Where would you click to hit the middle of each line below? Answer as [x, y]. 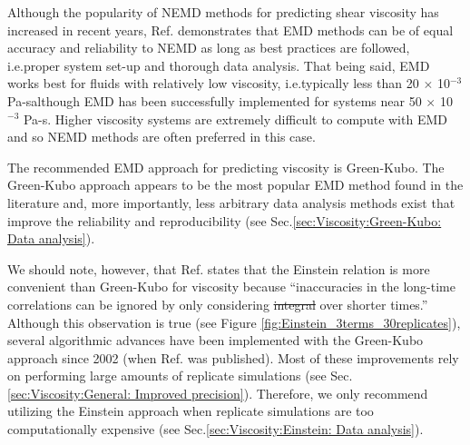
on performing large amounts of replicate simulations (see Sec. [180, 376]
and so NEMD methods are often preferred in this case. [162, 137]
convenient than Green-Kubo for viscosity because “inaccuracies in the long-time [232, 287]
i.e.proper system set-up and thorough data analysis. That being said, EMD [219, 65]
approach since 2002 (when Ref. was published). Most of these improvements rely [233, 357]
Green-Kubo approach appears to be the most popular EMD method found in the [235, 185]
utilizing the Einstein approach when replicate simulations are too [191, 411]
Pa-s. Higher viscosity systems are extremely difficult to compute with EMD [235, 119]
